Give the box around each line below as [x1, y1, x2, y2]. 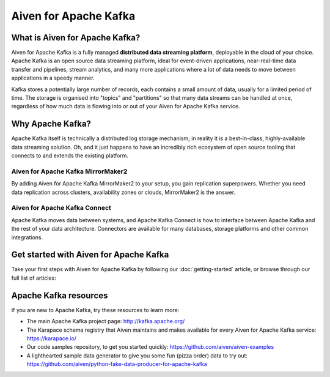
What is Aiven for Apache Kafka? [11, 32, 141, 43]
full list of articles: [11, 274, 56, 282]
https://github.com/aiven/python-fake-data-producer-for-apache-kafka [26, 360, 207, 368]
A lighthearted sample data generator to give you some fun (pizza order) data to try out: [26, 352, 248, 359]
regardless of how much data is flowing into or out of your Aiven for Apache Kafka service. [11, 103, 241, 110]
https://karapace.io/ [26, 334, 76, 342]
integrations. [11, 233, 43, 241]
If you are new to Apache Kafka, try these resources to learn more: [11, 306, 180, 313]
